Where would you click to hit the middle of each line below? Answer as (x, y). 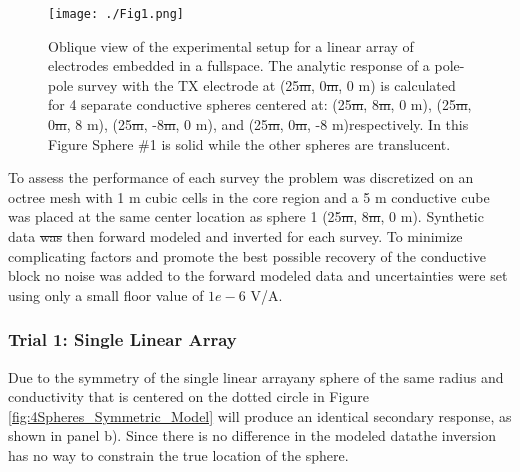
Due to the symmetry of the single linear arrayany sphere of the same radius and (256, 376)
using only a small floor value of (106, 294)
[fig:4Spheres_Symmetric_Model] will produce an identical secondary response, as (260, 415)
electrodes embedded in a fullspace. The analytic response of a (239, 65)
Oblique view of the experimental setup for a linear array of (231, 45)
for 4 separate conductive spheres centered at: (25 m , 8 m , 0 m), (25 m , (260, 104)
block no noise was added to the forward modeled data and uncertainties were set (258, 275)
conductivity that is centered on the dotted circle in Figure (188, 396)
